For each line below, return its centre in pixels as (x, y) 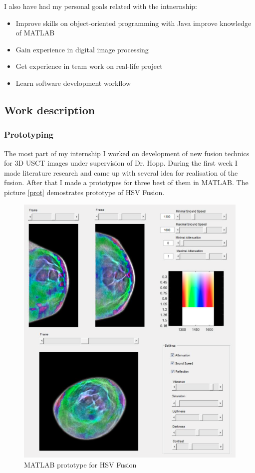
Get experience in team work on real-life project (89, 66)
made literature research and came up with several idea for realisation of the (121, 172)
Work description (50, 110)
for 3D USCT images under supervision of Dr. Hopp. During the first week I (121, 163)
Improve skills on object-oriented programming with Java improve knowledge (133, 23)
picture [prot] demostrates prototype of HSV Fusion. (84, 192)
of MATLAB (35, 33)
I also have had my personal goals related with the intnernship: (101, 6)
